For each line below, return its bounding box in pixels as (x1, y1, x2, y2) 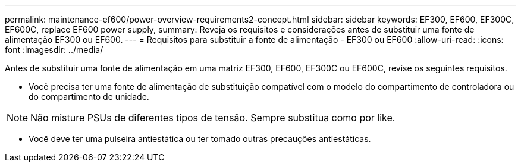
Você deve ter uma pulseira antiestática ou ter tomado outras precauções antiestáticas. (29, 134, 371, 144)
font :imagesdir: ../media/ (5, 45, 103, 55)
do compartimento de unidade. (29, 92, 149, 102)
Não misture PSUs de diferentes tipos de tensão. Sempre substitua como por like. (30, 112, 396, 124)
